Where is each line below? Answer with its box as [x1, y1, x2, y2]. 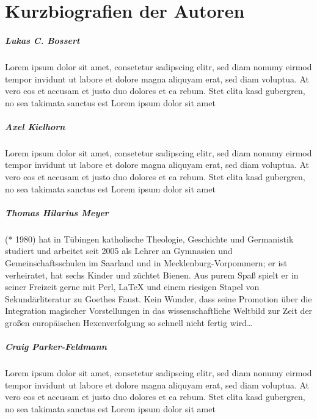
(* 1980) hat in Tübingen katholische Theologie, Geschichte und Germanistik [5, 232, 294, 245]
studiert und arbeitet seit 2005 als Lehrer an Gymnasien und [5, 244, 233, 257]
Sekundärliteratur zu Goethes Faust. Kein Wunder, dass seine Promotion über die [5, 292, 312, 305]
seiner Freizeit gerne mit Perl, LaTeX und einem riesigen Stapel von [5, 280, 260, 293]
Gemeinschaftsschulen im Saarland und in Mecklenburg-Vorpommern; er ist [5, 257, 288, 269]
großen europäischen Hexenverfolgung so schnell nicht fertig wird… [5, 316, 253, 329]
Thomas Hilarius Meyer [5, 206, 109, 219]
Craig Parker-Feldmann [5, 340, 107, 353]
